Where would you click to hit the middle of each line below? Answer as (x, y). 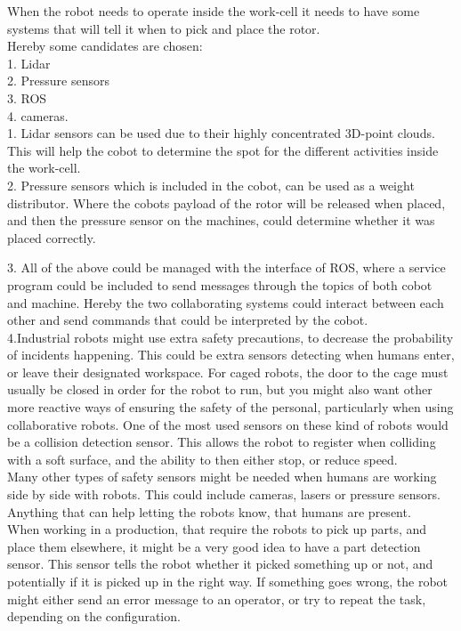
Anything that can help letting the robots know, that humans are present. (209, 511)
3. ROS (27, 97)
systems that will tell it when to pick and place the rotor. (164, 28)
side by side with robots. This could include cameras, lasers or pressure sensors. (224, 494)
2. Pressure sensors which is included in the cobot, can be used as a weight (211, 185)
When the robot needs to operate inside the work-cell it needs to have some (214, 11)
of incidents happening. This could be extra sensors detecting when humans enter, (231, 355)
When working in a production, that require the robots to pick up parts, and (217, 529)
